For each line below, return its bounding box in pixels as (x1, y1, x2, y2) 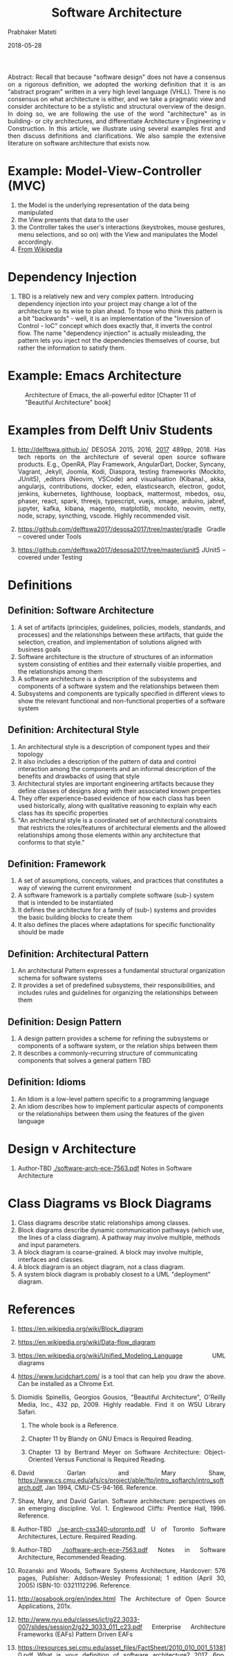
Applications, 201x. (17, 1601, 73, 1610)
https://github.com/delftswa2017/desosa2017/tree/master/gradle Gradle (17, 525, 226, 533)
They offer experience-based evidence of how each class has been (17, 794, 211, 802)
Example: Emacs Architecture (8, 368, 182, 384)
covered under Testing (17, 552, 83, 561)
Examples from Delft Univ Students (8, 422, 214, 438)
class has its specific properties (17, 809, 109, 817)
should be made (17, 928, 64, 936)
